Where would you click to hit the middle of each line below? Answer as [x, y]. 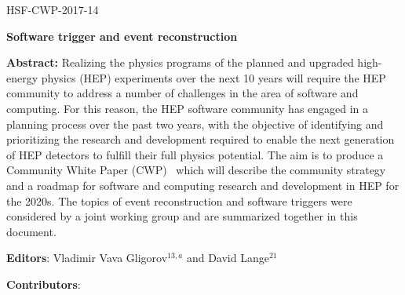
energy [22, 77]
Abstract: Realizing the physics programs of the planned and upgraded [180, 62]
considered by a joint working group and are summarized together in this [182, 216]
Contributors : [44, 284]
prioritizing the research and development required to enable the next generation [201, 139]
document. [31, 231]
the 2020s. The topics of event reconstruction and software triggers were [179, 200]
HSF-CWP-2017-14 [53, 9]
